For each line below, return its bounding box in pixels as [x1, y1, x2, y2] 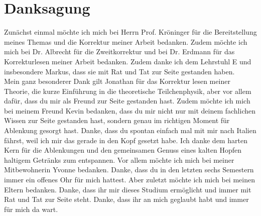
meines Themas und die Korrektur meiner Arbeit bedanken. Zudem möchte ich [4, 36, 247, 47]
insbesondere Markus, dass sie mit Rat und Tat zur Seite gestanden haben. [4, 66, 235, 76]
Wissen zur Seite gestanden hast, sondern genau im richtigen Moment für [4, 115, 230, 126]
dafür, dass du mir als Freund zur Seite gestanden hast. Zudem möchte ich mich [4, 95, 250, 106]
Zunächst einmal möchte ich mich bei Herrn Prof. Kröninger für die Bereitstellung [4, 27, 257, 37]
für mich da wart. [4, 203, 58, 214]
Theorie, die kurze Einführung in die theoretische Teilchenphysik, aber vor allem [4, 85, 251, 96]
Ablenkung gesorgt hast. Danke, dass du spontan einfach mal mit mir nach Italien [4, 125, 256, 136]
